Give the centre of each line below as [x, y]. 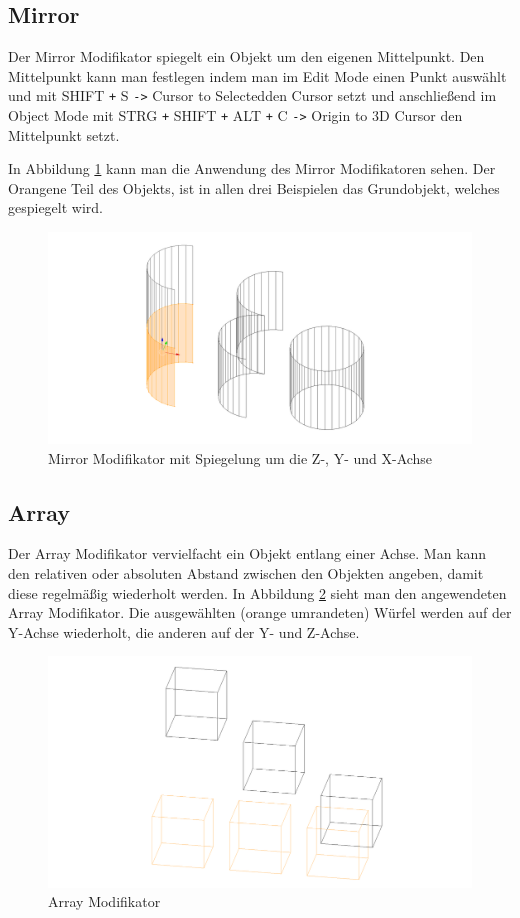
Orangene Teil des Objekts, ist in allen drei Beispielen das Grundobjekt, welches [254, 187]
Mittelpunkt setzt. [64, 134]
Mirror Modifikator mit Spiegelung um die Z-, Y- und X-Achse [240, 457]
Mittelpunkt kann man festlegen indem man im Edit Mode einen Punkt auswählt [257, 75]
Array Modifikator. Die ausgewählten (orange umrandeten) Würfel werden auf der [260, 612]
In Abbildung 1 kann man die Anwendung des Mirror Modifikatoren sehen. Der [252, 168]
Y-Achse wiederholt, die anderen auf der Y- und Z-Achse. [184, 631]
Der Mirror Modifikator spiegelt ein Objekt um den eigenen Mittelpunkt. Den [246, 56]
